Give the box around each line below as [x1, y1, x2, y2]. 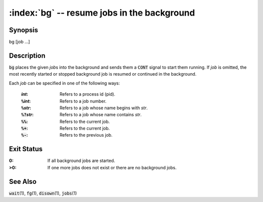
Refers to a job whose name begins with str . [59, 105, 148, 111]
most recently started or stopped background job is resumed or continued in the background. [9, 71, 197, 77]
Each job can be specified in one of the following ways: [9, 80, 120, 86]
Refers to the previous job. [59, 132, 113, 138]
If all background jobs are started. [47, 158, 115, 163]
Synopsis [9, 26, 38, 34]
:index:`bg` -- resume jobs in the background [9, 7, 195, 18]
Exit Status [9, 145, 43, 153]
